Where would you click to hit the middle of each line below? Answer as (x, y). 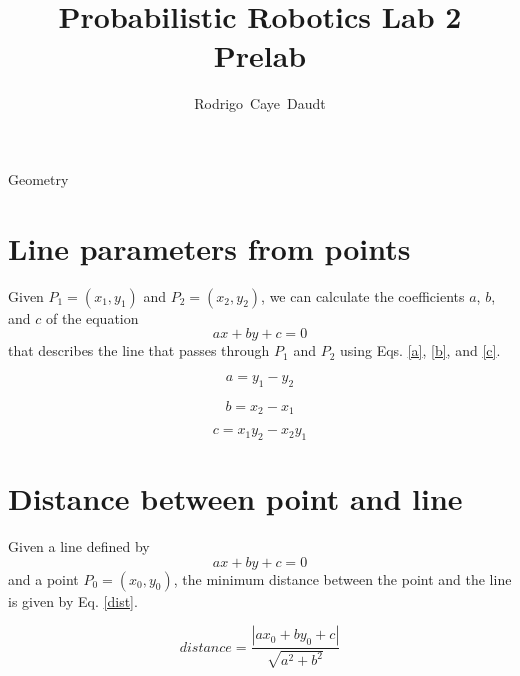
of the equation (92, 317)
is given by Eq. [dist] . (73, 600)
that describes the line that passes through (139, 350)
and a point (43, 578)
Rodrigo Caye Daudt (260, 103)
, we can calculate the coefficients (363, 295)
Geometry (38, 178)
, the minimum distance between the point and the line (342, 578)
